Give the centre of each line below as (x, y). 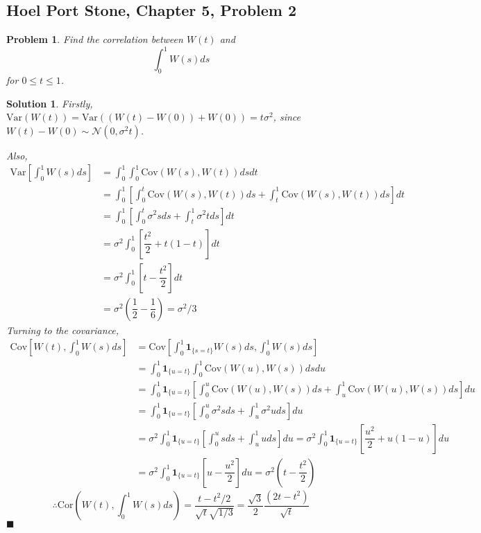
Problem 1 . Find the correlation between (95, 39)
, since (287, 117)
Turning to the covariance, (63, 330)
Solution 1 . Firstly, (50, 103)
